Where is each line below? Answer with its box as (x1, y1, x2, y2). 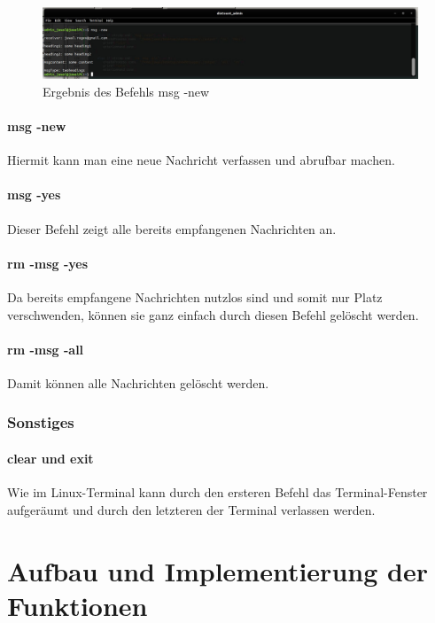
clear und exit (7, 448, 94, 467)
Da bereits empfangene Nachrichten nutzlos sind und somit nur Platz (7, 287, 383, 306)
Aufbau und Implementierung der (7, 552, 428, 588)
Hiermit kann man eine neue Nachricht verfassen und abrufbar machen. (7, 151, 395, 169)
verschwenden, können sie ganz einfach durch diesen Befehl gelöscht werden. (7, 305, 419, 323)
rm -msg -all (7, 339, 84, 358)
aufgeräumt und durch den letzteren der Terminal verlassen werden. (7, 500, 376, 518)
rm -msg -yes (7, 253, 89, 272)
